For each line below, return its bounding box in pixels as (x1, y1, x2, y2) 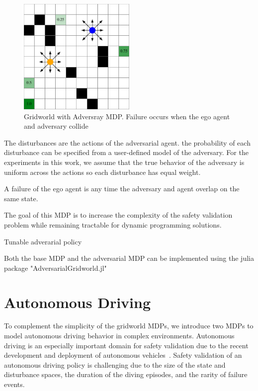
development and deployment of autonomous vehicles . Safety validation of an (4, 350, 242, 360)
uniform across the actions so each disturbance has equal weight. (4, 166, 201, 177)
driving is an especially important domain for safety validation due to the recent (4, 340, 249, 350)
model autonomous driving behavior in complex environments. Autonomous (4, 330, 235, 341)
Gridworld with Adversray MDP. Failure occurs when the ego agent (24, 111, 230, 121)
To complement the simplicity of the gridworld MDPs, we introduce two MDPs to (4, 320, 254, 331)
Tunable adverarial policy (4, 236, 82, 246)
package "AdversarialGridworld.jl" (4, 262, 107, 273)
